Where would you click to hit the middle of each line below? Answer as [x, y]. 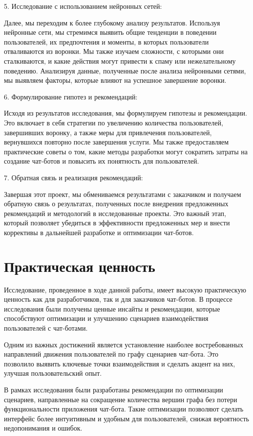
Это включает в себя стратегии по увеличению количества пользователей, [114, 122]
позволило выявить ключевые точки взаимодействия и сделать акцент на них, [120, 363]
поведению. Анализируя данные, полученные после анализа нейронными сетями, [125, 70]
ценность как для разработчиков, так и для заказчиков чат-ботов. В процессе [118, 299]
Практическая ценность [80, 266]
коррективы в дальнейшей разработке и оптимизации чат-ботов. [99, 232]
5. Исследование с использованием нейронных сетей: [83, 6]
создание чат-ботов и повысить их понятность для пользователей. [102, 161]
